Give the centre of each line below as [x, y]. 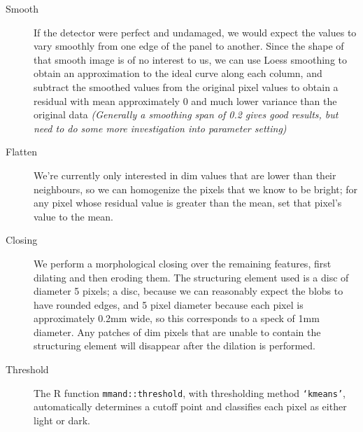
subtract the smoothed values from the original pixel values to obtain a [186, 86]
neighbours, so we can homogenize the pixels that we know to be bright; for [196, 189]
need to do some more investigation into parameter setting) [160, 128]
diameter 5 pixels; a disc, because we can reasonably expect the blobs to [188, 291]
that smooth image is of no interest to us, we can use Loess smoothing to [190, 59]
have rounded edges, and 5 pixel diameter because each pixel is [169, 304]
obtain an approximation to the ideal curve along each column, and [178, 73]
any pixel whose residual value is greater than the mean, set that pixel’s [188, 203]
